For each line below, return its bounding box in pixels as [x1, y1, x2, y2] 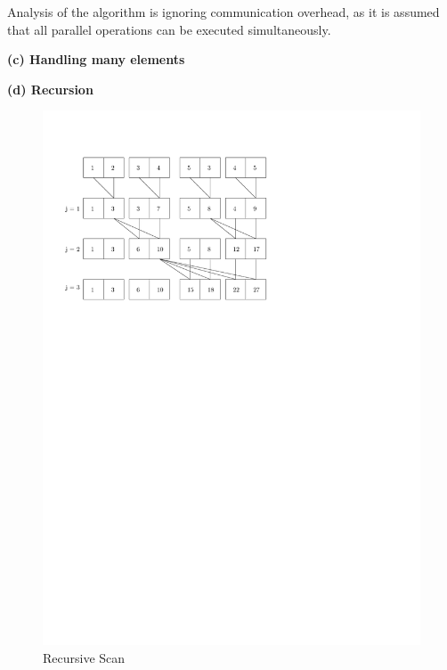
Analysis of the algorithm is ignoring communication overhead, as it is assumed [7, 3, 440, 20]
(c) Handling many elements [7, 50, 185, 69]
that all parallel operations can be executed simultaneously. [7, 20, 331, 38]
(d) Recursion [7, 79, 93, 98]
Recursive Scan [43, 648, 126, 666]
